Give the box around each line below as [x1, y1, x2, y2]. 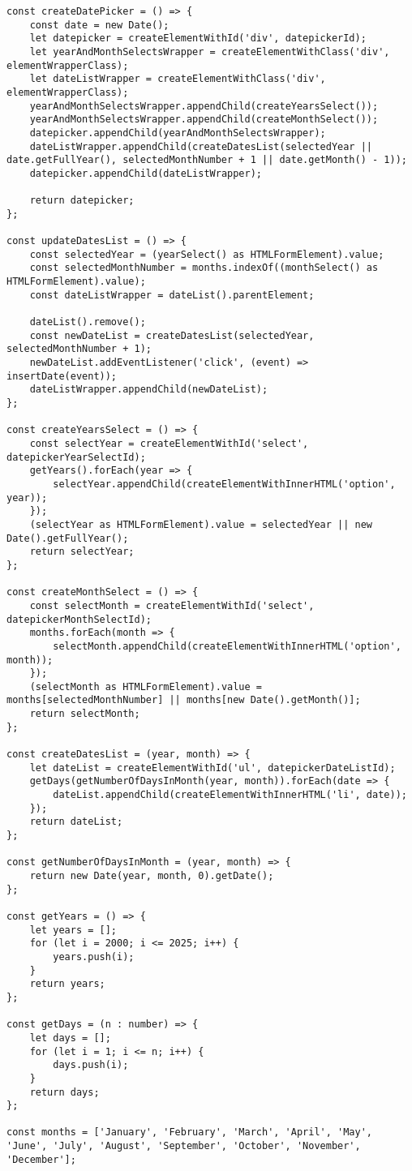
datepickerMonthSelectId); [6, 613, 152, 625]
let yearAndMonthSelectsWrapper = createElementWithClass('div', [29, 45, 390, 58]
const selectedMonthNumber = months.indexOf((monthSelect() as [29, 262, 379, 274]
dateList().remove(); [29, 316, 146, 328]
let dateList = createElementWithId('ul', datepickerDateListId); [29, 761, 396, 774]
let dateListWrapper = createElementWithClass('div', [29, 73, 326, 85]
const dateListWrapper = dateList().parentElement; [29, 289, 315, 301]
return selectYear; [29, 546, 135, 558]
